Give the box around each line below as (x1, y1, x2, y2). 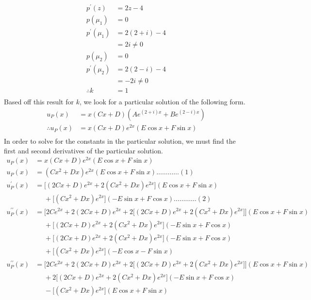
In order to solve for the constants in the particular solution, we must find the (4, 136, 236, 146)
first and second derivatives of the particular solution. (4, 145, 163, 155)
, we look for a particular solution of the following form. (79, 97, 246, 107)
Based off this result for (4, 97, 74, 107)
